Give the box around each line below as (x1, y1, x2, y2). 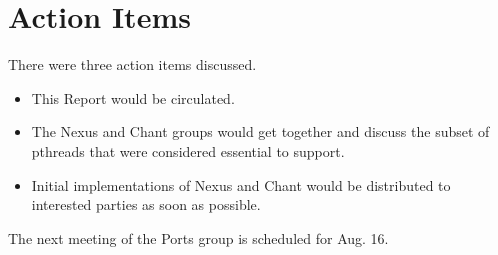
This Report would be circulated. (31, 87, 235, 108)
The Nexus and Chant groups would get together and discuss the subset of (31, 121, 490, 142)
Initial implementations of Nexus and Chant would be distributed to (31, 174, 451, 195)
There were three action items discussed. (8, 54, 257, 75)
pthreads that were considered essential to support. (31, 140, 345, 161)
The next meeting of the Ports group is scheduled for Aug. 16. (8, 227, 389, 248)
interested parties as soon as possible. (31, 194, 261, 215)
